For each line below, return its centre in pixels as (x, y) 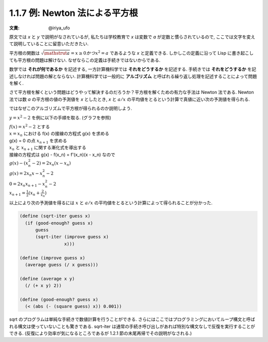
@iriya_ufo (59, 28)
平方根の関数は (24, 53)
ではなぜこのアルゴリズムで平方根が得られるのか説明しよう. (71, 108)
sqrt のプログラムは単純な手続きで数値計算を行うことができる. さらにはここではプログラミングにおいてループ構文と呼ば (132, 319)
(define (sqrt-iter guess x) (55, 216)
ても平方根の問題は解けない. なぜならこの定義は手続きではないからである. (85, 60)
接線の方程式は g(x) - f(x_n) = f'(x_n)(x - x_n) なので (62, 155)
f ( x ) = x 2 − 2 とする (30, 126)
